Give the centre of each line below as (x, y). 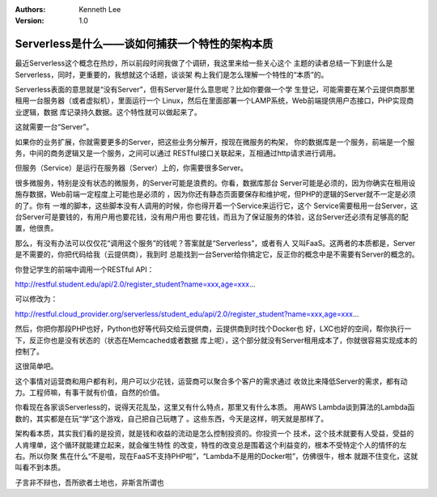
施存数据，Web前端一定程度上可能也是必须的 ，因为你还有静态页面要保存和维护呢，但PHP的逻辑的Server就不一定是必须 (215, 194)
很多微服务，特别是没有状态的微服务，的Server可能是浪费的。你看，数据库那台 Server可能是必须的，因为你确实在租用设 (215, 183)
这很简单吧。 (36, 366)
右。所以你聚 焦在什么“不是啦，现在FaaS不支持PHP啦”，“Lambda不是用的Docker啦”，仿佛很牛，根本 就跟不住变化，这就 (216, 457)
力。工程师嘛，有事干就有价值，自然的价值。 (89, 393)
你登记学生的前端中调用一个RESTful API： (85, 269)
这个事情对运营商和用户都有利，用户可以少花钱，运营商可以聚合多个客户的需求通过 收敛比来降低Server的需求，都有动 (211, 381)
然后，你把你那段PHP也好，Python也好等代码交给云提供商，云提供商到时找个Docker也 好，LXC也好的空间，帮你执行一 (213, 329)
